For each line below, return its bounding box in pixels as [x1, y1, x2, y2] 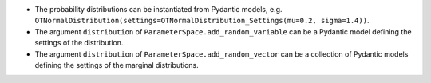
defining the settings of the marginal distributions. [34, 60, 199, 69]
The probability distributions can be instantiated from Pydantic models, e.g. [34, 5, 283, 14]
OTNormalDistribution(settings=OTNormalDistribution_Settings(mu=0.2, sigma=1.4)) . [34, 16, 370, 26]
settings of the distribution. [34, 38, 124, 48]
